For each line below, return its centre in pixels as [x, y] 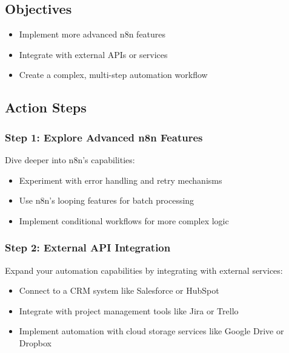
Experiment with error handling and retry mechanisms [121, 180]
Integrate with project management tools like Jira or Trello [129, 310]
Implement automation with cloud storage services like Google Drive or [151, 331]
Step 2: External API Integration [88, 248]
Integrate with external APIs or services [93, 54]
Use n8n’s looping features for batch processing [107, 200]
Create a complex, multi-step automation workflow [113, 75]
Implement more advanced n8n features [92, 34]
